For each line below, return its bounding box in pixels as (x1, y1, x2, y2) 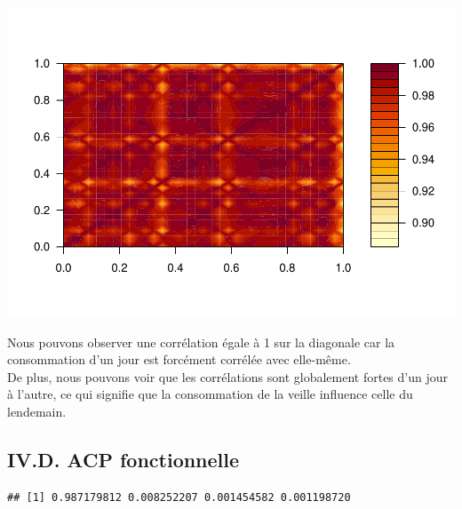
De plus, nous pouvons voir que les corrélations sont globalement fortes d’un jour (7, 367, 449, 386)
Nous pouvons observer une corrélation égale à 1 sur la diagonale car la (7, 332, 395, 351)
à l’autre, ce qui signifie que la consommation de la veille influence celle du (7, 385, 413, 403)
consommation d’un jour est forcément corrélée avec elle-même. (7, 350, 351, 369)
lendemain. (7, 402, 67, 420)
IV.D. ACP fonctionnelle (7, 445, 240, 473)
